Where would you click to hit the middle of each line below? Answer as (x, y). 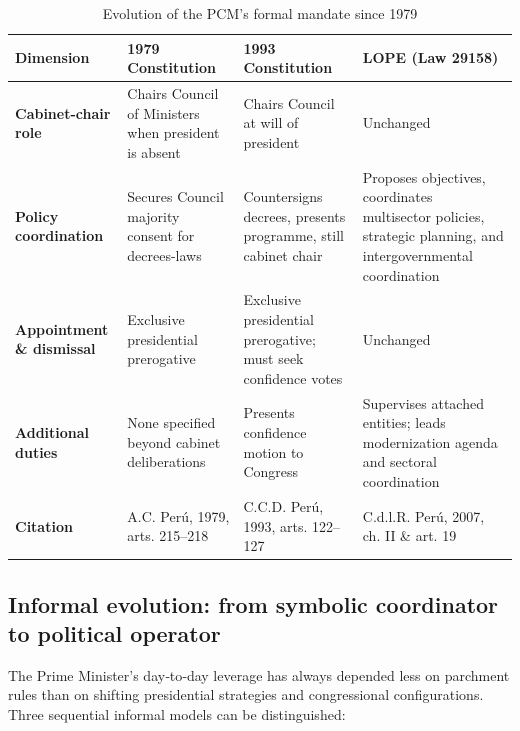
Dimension (52, 57)
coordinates (397, 196)
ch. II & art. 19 (409, 535)
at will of (271, 122)
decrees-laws (164, 255)
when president (173, 132)
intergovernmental (417, 255)
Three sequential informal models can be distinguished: (177, 713)
